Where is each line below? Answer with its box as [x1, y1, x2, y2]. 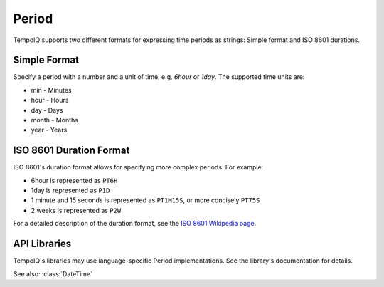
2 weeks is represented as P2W [31, 206, 122, 214]
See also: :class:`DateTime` [13, 269, 92, 278]
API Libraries [13, 238, 72, 250]
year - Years [31, 125, 68, 135]
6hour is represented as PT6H [31, 176, 118, 184]
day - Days [31, 105, 63, 114]
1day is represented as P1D [31, 186, 110, 195]
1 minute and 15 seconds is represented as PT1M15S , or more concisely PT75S [31, 196, 260, 204]
